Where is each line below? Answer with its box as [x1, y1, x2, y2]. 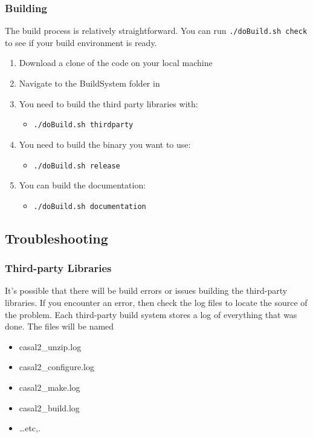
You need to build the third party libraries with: [19, 97, 198, 110]
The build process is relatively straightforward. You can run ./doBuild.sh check [5, 24, 308, 37]
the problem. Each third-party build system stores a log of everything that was [5, 308, 297, 320]
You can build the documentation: [19, 179, 146, 191]
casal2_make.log [19, 380, 80, 393]
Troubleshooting [5, 228, 108, 247]
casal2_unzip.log [19, 340, 82, 353]
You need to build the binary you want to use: [19, 138, 191, 150]
